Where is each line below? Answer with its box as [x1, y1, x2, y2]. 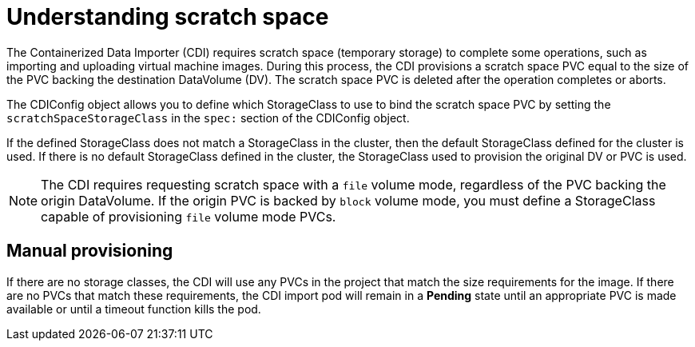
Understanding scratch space [6, 3, 329, 30]
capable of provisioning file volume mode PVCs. [41, 208, 336, 225]
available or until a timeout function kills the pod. [6, 301, 261, 316]
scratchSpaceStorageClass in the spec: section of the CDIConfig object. [6, 110, 410, 125]
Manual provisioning [6, 241, 173, 261]
